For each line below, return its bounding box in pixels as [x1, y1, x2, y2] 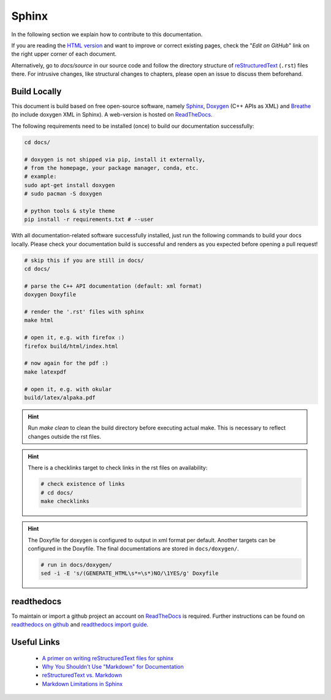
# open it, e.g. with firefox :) [24, 334, 125, 341]
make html [24, 317, 54, 324]
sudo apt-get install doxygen [24, 182, 115, 188]
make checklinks [40, 498, 90, 505]
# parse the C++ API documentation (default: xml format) [24, 282, 202, 290]
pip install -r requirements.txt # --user [24, 216, 154, 223]
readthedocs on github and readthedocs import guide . [11, 621, 149, 628]
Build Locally [11, 86, 62, 96]
